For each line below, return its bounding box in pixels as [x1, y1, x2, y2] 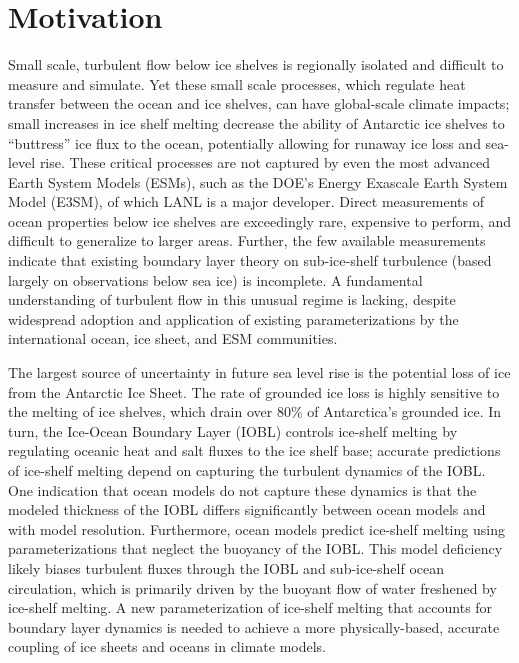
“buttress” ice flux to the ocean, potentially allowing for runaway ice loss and [8, 132, 481, 153]
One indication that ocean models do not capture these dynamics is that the [8, 479, 477, 500]
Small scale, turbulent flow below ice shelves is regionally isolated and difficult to [8, 54, 504, 75]
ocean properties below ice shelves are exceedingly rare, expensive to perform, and [8, 210, 511, 231]
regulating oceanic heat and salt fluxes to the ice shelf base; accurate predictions [8, 440, 501, 461]
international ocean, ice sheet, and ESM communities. [8, 328, 338, 349]
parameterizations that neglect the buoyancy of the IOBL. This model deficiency [8, 538, 503, 559]
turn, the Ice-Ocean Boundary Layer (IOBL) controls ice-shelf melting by [8, 420, 458, 441]
